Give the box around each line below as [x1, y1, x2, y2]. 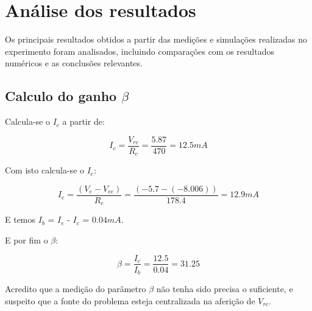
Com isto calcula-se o [5, 164, 85, 176]
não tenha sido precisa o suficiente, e [156, 282, 293, 295]
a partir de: [62, 115, 105, 128]
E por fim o [5, 233, 48, 246]
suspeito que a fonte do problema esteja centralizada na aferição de [5, 294, 255, 307]
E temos [5, 213, 36, 226]
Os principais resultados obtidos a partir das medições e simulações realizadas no [5, 33, 307, 46]
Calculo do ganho [5, 86, 117, 105]
